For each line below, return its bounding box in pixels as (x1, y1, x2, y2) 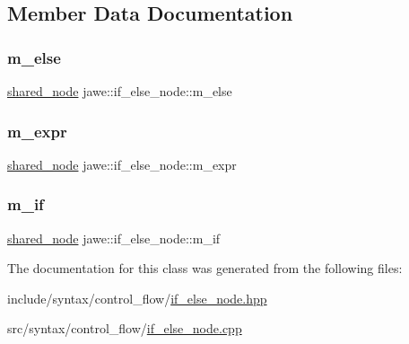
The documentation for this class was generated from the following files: (7, 259, 403, 278)
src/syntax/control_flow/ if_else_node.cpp (7, 319, 242, 338)
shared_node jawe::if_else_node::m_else (7, 82, 232, 100)
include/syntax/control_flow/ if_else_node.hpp (7, 288, 267, 307)
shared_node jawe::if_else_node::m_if (7, 228, 221, 247)
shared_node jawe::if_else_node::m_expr (7, 154, 237, 173)
